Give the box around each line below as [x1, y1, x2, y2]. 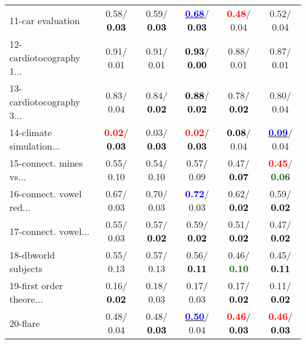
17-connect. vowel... [9, 224, 89, 238]
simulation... [9, 139, 60, 153]
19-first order [9, 279, 63, 292]
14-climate [9, 125, 52, 139]
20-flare [9, 316, 40, 330]
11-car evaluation [9, 13, 80, 27]
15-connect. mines [9, 156, 83, 170]
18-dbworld [9, 248, 55, 262]
